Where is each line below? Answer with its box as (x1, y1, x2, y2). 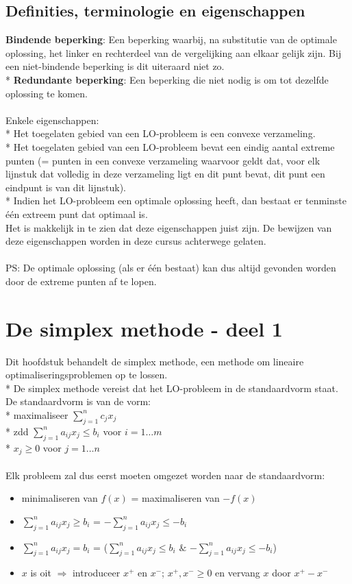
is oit (30, 565, 51, 580)
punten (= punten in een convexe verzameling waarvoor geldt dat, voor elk (5, 153, 320, 167)
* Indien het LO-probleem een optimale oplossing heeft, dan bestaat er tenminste (5, 193, 347, 208)
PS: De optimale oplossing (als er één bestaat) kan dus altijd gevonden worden (5, 260, 336, 275)
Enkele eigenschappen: (5, 112, 99, 127)
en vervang (215, 565, 260, 580)
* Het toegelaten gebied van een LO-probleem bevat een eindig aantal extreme (5, 139, 335, 154)
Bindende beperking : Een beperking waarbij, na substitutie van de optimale (5, 32, 337, 47)
